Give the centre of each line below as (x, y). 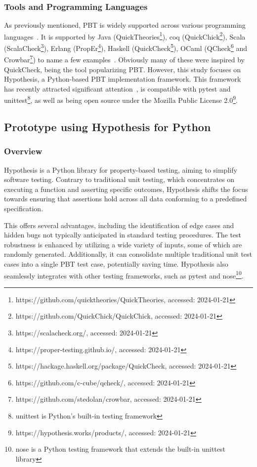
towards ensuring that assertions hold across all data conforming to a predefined (126, 199)
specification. (24, 208)
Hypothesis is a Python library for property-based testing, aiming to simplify (121, 169)
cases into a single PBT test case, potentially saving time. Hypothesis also (116, 263)
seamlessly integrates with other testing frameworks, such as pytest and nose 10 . (124, 275)
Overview (23, 151)
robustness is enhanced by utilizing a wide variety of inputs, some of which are (123, 244)
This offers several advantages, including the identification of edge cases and (119, 225)
